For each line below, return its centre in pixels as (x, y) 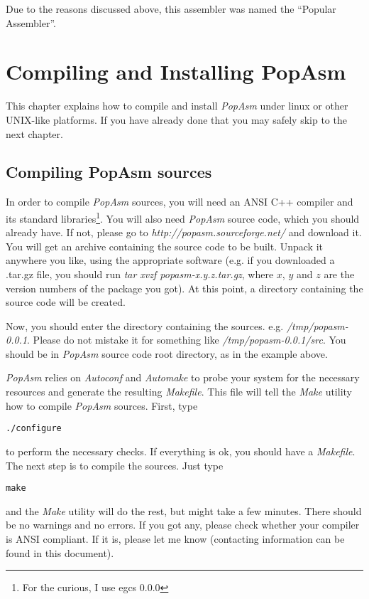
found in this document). (60, 552)
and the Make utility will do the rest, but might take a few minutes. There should (184, 510)
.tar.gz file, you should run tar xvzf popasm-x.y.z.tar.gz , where (140, 274)
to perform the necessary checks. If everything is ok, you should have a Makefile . (181, 451)
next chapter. (34, 133)
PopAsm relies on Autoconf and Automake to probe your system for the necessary (183, 377)
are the (339, 274)
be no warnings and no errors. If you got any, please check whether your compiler (183, 525)
